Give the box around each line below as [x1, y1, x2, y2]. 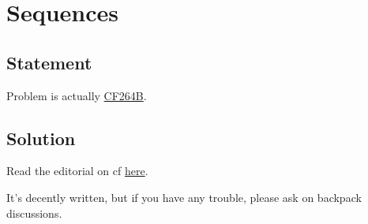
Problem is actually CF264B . [6, 87, 147, 103]
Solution [6, 125, 76, 150]
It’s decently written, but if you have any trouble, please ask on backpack [6, 189, 362, 205]
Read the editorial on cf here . [6, 162, 148, 179]
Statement [6, 50, 92, 74]
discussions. [6, 204, 62, 221]
